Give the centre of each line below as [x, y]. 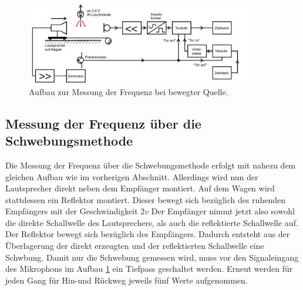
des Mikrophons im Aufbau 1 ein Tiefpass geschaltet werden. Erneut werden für [149, 269]
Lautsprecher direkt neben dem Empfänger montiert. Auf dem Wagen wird [140, 188]
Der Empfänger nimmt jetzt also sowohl [223, 211]
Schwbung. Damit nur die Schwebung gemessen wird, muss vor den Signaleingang [152, 257]
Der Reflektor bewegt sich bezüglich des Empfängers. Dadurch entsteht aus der [148, 234]
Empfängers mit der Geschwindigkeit [72, 211]
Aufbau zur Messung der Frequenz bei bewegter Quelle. [129, 91]
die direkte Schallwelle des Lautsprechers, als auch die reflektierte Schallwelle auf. [152, 222]
